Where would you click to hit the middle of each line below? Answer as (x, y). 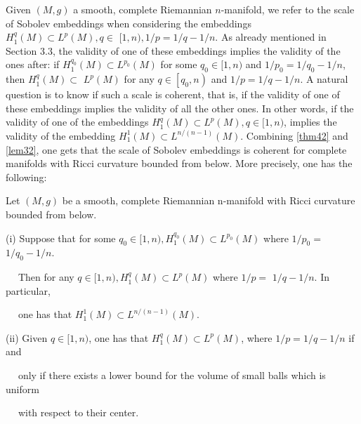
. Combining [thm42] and (294, 135)
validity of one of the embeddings (77, 122)
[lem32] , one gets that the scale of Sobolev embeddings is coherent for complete (176, 149)
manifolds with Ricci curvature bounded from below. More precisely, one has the (179, 163)
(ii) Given (27, 337)
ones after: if (33, 64)
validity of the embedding (61, 135)
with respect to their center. (78, 412)
